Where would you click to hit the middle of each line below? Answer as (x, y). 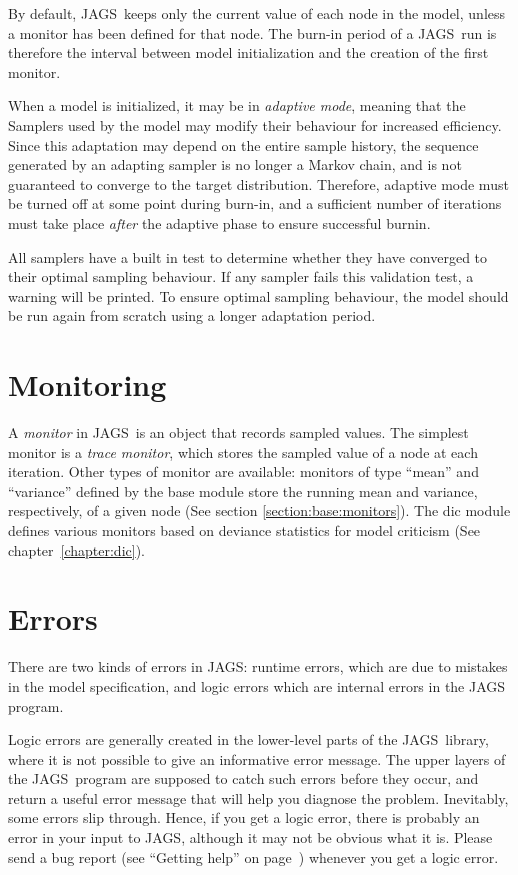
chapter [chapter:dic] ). (77, 549)
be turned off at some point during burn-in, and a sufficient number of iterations (255, 203)
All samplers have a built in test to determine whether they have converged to (248, 256)
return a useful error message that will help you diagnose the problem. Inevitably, (258, 797)
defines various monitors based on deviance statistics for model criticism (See (244, 530)
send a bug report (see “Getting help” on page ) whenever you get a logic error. (253, 856)
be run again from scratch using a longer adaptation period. (192, 315)
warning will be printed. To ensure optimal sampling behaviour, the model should (258, 295)
